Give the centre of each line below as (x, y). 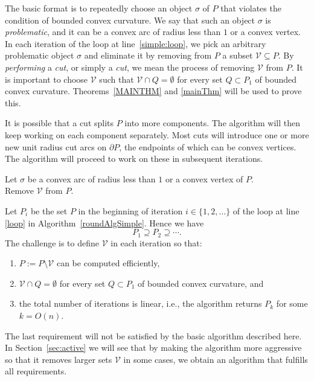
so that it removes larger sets (59, 359)
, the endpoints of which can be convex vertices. (208, 146)
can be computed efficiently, (108, 263)
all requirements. (36, 371)
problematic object (40, 55)
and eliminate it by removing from (148, 55)
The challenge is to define (52, 242)
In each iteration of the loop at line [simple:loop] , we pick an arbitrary (136, 43)
